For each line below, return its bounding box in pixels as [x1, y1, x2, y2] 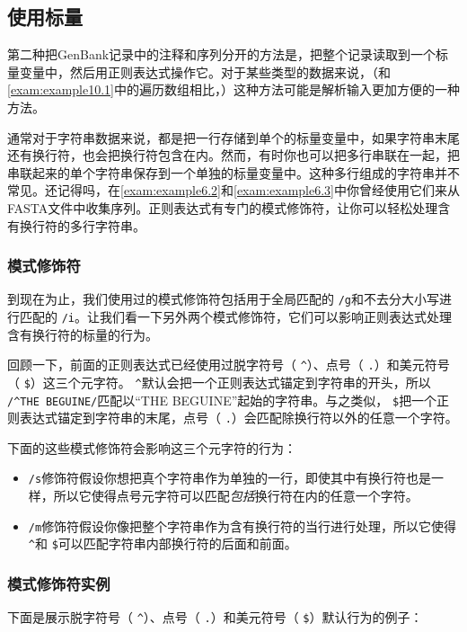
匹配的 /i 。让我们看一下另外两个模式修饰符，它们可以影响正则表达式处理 [19, 307, 452, 326]
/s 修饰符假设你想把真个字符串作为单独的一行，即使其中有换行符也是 [28, 468, 432, 487]
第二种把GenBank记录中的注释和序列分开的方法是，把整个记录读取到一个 [7, 45, 436, 64]
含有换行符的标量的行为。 [7, 325, 158, 343]
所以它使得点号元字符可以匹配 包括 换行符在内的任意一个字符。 [53, 486, 419, 505]
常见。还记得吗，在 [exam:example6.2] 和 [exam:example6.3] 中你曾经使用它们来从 [7, 181, 460, 200]
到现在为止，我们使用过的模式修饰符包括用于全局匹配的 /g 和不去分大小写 [7, 289, 439, 308]
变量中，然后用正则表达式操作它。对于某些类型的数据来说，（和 [19, 62, 391, 81]
